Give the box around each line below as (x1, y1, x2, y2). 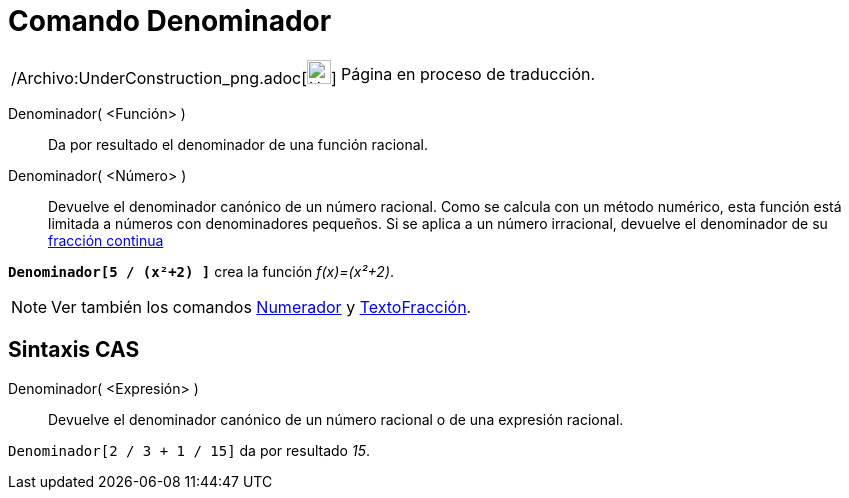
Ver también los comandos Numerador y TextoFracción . (51, 296, 472, 317)
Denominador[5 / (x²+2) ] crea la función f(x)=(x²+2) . (8, 262, 395, 280)
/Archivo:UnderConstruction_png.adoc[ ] (11, 67, 337, 88)
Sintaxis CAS (8, 337, 140, 363)
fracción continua (48, 231, 164, 249)
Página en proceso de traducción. (340, 63, 596, 84)
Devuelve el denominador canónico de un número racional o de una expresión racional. (48, 410, 624, 428)
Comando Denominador (8, 4, 332, 38)
